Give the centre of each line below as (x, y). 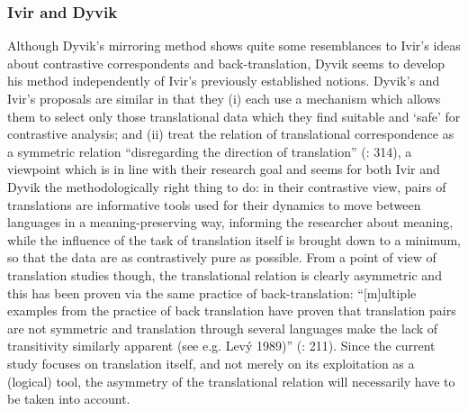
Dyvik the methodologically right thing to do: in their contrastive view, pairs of (227, 186)
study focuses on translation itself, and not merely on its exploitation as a (211, 363)
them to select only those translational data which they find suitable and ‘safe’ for (234, 116)
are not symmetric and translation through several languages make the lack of (223, 328)
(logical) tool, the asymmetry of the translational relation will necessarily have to (231, 381)
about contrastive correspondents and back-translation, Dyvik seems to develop (226, 63)
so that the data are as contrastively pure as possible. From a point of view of (222, 257)
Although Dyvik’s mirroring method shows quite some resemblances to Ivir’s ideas (234, 46)
